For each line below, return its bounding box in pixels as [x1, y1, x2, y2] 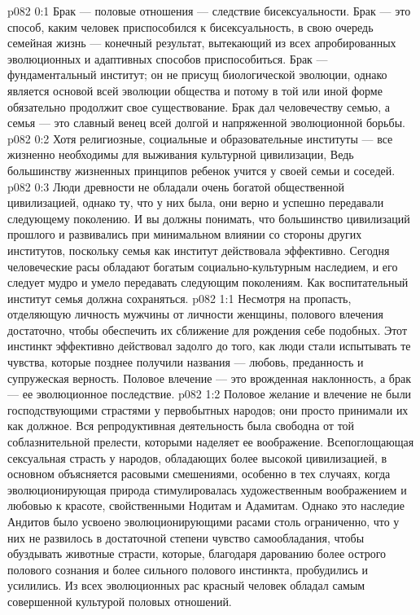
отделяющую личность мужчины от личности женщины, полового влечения [7, 305, 383, 323]
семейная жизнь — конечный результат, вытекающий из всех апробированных [7, 34, 396, 51]
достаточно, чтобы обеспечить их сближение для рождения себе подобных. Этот [7, 321, 408, 338]
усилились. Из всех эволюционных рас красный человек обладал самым [7, 577, 365, 594]
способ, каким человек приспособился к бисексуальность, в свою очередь [7, 18, 374, 35]
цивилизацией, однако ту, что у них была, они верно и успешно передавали [7, 194, 384, 211]
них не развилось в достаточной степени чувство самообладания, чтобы [7, 529, 365, 546]
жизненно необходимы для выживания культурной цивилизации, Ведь [7, 146, 354, 163]
